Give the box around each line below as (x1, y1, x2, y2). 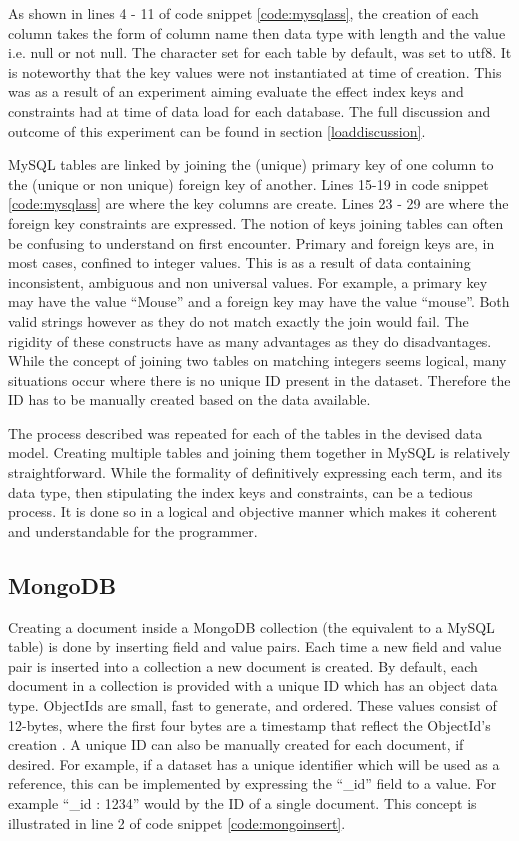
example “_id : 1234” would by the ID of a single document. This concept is (8, 792, 477, 813)
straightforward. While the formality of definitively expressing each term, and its (8, 462, 503, 483)
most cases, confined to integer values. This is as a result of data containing (8, 252, 471, 273)
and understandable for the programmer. (8, 520, 258, 541)
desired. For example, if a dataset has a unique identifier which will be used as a (8, 753, 500, 774)
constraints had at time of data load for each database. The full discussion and (8, 100, 491, 121)
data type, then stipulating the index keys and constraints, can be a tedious (8, 481, 473, 502)
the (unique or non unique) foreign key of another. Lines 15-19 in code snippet (8, 173, 489, 194)
